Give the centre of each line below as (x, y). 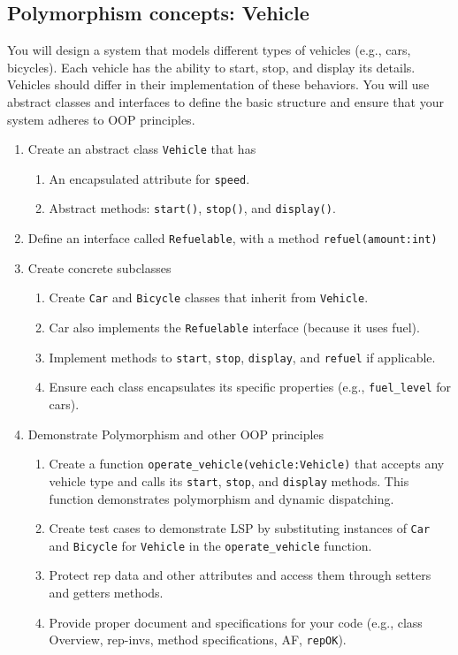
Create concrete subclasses (99, 267)
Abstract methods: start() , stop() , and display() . (192, 208)
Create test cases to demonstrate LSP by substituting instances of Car (240, 528)
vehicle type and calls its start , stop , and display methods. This (229, 480)
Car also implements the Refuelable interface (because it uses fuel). (234, 327)
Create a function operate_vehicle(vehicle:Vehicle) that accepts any (247, 464)
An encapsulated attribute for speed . (149, 178)
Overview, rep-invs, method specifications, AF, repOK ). (198, 640)
